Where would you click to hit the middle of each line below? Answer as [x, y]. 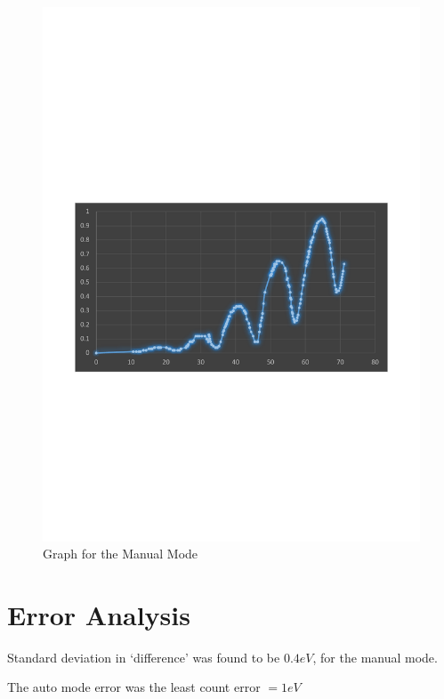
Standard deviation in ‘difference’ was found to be [144, 657]
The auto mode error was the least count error [134, 687]
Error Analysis [99, 614]
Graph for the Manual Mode [121, 554]
